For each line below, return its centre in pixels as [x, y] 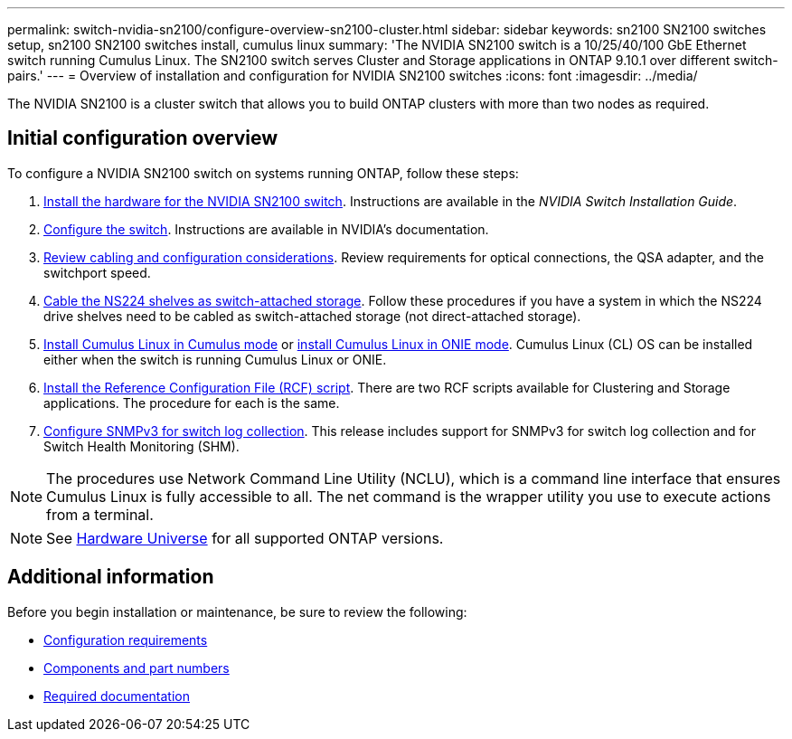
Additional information [111, 577]
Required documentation [117, 696]
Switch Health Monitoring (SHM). [141, 446]
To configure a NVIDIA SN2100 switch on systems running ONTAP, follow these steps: [263, 173]
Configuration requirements [126, 640]
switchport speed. [97, 272]
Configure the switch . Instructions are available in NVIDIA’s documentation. [266, 229]
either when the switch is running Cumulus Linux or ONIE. [215, 359]
